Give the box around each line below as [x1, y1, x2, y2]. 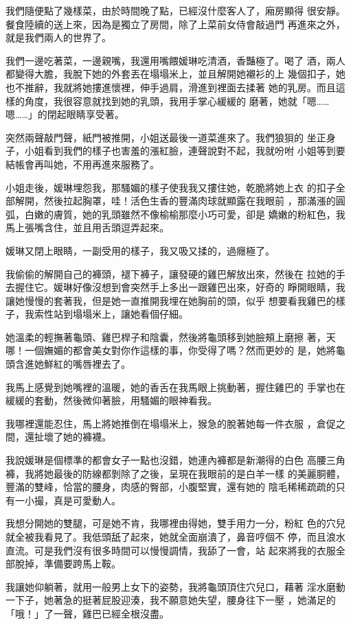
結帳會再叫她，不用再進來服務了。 [5, 156, 159, 171]
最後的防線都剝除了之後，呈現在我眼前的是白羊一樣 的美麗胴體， [53, 466, 346, 480]
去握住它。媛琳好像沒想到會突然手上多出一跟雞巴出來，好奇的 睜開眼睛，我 [5, 280, 346, 294]
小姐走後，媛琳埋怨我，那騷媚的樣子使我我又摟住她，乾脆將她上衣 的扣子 [5, 180, 336, 194]
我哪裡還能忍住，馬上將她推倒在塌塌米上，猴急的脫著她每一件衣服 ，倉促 [5, 416, 336, 430]
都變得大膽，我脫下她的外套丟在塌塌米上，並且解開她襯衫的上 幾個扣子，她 [5, 67, 346, 81]
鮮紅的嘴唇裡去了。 [43, 357, 131, 371]
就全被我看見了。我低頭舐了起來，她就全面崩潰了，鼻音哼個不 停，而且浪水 [5, 530, 346, 543]
